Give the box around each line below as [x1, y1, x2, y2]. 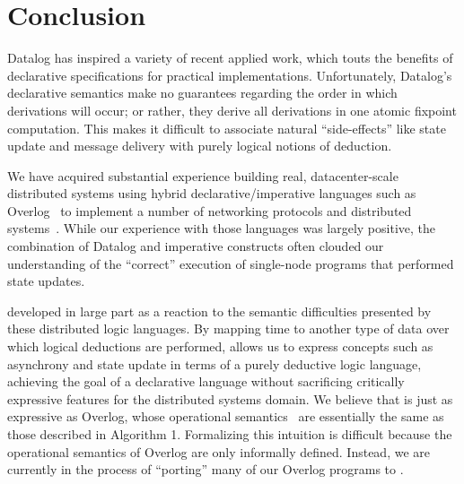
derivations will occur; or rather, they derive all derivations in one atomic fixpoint [7, 100, 457, 119]
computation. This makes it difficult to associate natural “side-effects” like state [7, 118, 446, 137]
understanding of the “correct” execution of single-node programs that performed [7, 254, 454, 272]
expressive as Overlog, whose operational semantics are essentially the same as [7, 407, 444, 426]
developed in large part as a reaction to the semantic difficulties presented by [7, 301, 432, 320]
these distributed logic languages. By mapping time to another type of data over [7, 319, 450, 338]
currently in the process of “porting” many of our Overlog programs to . [7, 460, 404, 479]
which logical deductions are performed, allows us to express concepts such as [7, 337, 433, 356]
